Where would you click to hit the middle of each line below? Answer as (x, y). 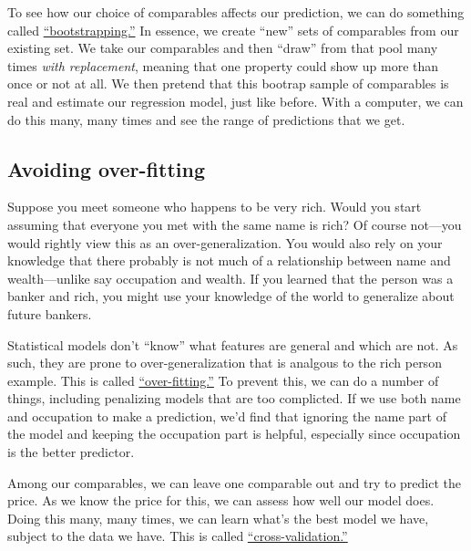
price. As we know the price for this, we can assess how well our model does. (221, 500)
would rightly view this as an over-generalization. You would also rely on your (225, 242)
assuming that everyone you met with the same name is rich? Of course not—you (235, 224)
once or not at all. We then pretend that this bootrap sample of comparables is (228, 83)
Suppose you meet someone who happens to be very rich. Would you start (215, 207)
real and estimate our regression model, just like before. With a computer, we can (235, 101)
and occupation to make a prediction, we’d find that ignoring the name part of (227, 416)
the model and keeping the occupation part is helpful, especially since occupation (234, 434)
